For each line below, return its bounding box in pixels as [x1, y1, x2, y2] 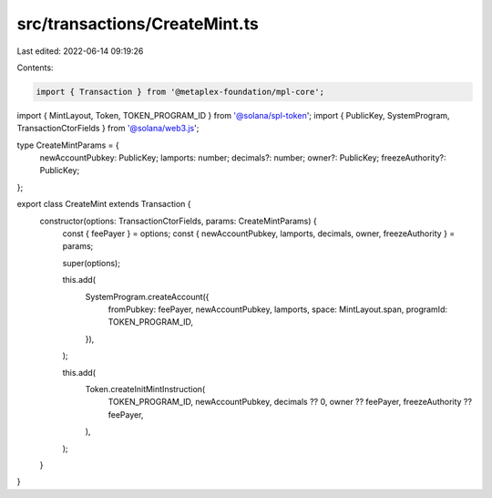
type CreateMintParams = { [16, 140, 120, 150]
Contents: [16, 62, 54, 73]
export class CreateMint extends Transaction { [16, 199, 191, 210]
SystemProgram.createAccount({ [85, 291, 210, 302]
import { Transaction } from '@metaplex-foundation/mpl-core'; [36, 87, 325, 97]
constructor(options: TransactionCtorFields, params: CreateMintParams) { [39, 215, 318, 226]
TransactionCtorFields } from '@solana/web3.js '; [16, 123, 200, 134]
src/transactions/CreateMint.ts [16, 14, 259, 34]
